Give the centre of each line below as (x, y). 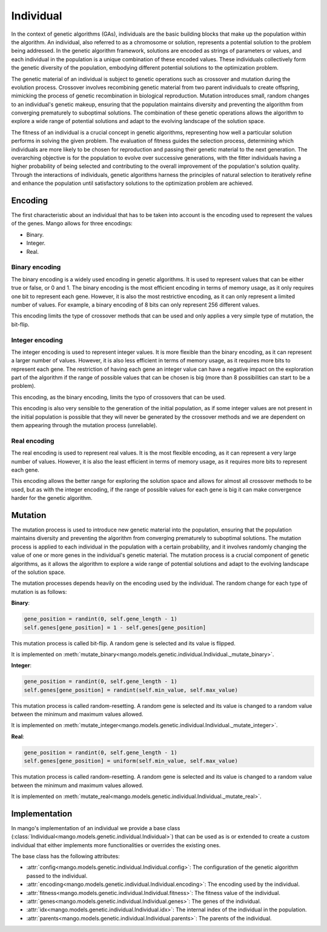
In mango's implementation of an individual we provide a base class (96, 828)
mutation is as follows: (39, 591)
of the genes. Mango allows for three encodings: (72, 224)
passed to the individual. (57, 876)
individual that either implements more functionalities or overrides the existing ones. (116, 845)
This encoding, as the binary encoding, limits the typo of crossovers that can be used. (119, 397)
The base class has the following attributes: (66, 856)
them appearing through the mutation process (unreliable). (84, 425)
